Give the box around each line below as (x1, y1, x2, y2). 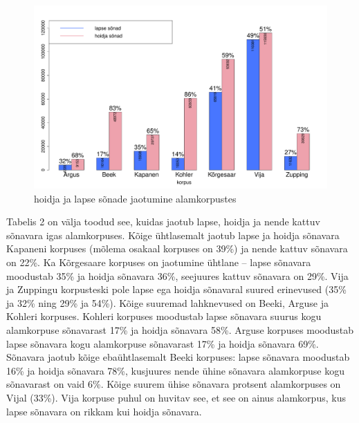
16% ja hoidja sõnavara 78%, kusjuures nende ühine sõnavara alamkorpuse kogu (6, 363, 345, 377)
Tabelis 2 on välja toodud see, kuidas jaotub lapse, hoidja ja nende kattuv (6, 214, 320, 229)
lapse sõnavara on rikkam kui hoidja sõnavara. (6, 404, 202, 418)
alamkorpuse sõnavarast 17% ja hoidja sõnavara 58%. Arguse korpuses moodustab (6, 322, 354, 337)
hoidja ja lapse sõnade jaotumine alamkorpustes (34, 191, 237, 205)
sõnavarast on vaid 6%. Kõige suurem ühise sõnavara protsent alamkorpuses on (6, 377, 341, 391)
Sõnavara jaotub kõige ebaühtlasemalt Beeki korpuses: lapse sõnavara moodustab (6, 350, 350, 364)
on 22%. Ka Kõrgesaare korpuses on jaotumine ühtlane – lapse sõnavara (6, 254, 311, 269)
